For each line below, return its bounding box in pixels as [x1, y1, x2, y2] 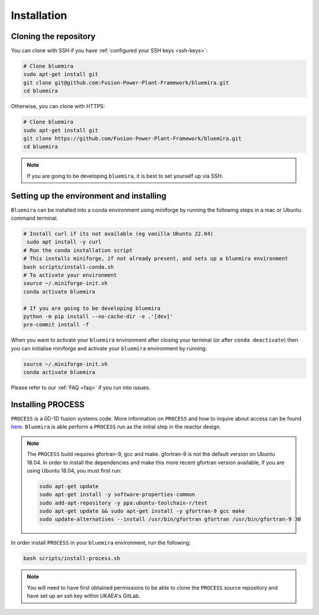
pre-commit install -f [23, 321, 89, 328]
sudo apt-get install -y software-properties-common [39, 491, 196, 498]
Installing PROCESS [11, 399, 85, 409]
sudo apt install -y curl [27, 239, 102, 245]
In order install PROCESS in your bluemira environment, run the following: [11, 539, 191, 546]
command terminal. [11, 214, 58, 222]
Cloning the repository [11, 31, 96, 41]
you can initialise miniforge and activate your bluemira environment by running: [11, 344, 207, 352]
